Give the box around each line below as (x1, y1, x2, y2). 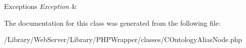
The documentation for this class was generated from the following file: (4, 17, 221, 28)
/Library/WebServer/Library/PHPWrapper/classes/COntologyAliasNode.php (4, 34, 242, 45)
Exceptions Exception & (4, 1, 77, 11)
